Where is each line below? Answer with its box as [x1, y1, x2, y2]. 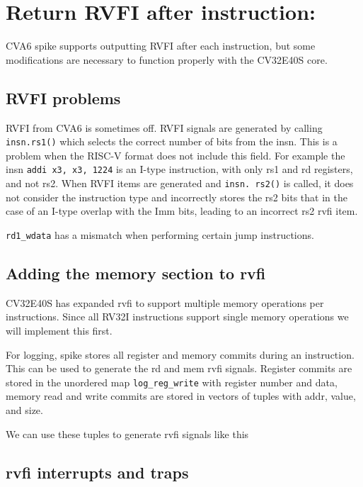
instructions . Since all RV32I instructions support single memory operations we [6, 309, 349, 324]
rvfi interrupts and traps [6, 461, 189, 483]
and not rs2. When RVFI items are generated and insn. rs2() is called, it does [6, 176, 354, 191]
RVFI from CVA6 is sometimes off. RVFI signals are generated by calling [6, 120, 323, 135]
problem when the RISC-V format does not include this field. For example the [6, 147, 345, 162]
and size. [6, 402, 43, 417]
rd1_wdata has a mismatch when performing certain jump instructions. [6, 227, 314, 242]
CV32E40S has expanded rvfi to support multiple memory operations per [6, 295, 324, 310]
